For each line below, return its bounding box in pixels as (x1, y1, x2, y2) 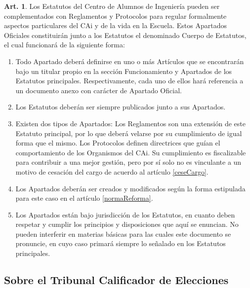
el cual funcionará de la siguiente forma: (4, 39, 125, 50)
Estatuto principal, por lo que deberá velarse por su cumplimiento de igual (15, 128, 242, 138)
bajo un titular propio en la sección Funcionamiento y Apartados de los (15, 66, 232, 76)
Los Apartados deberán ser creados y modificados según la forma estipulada (15, 183, 246, 193)
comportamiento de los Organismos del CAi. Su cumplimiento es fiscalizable (15, 147, 246, 157)
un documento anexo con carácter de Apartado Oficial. (15, 85, 182, 95)
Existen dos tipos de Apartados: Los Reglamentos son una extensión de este (15, 118, 246, 128)
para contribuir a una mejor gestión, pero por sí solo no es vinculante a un (15, 157, 242, 167)
